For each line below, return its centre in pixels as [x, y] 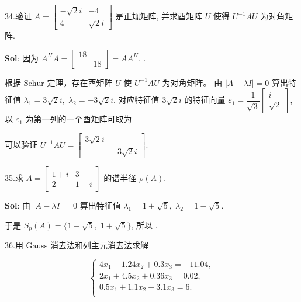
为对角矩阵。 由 [192, 82]
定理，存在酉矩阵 [80, 82]
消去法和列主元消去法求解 [100, 245]
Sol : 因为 [22, 58]
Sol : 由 [18, 205]
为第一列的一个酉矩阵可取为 [79, 119]
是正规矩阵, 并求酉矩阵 [159, 16]
